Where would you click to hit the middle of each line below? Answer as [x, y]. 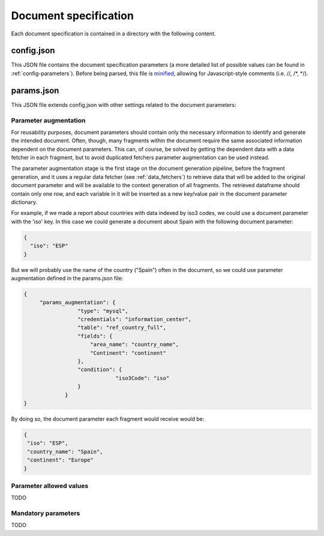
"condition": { [100, 370]
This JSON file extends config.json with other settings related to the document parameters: [124, 104]
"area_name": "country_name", [135, 345]
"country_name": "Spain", [65, 451]
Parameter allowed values [50, 486]
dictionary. [24, 202]
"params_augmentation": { [78, 303]
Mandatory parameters [46, 513]
